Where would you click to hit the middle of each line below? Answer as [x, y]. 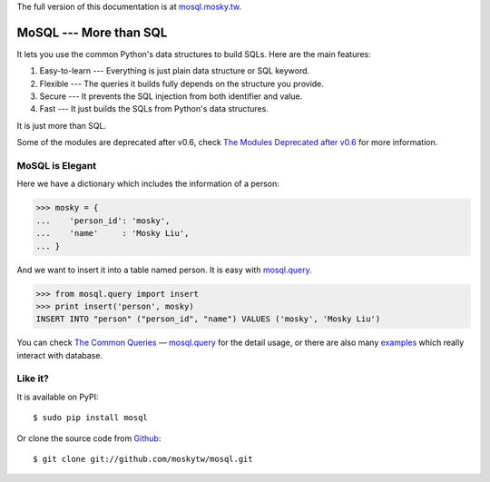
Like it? [33, 379]
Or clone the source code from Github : [89, 438]
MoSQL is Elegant [57, 166]
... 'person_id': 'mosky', [103, 221]
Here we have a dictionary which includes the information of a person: [148, 184]
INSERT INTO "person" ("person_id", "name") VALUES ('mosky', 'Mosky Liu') [208, 319]
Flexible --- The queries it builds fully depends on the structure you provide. [181, 84]
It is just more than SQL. [62, 125]
